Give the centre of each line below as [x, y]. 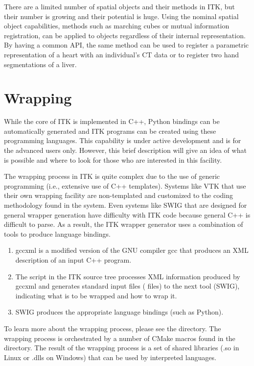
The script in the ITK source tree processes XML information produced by [128, 276]
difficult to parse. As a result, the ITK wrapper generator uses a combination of [124, 224]
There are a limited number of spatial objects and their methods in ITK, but [119, 6]
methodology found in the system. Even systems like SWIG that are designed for [126, 205]
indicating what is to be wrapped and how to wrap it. [96, 295]
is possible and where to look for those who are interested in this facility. [113, 159]
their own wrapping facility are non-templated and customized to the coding [119, 195]
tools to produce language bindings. [58, 233]
